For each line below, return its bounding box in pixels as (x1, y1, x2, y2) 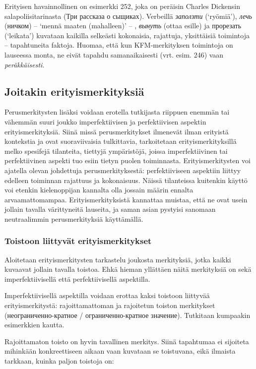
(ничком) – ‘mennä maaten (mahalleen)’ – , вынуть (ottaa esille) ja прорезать (4, 20, 242, 31)
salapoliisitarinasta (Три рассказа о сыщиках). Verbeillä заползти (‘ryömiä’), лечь (4, 10, 252, 21)
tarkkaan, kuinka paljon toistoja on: (4, 356, 114, 366)
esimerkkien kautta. (4, 319, 64, 330)
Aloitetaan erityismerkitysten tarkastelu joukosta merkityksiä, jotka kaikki (4, 254, 231, 264)
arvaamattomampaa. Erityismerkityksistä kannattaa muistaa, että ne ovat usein (4, 194, 248, 204)
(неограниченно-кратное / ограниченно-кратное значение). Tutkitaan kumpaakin (4, 309, 251, 320)
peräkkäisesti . (4, 59, 45, 69)
